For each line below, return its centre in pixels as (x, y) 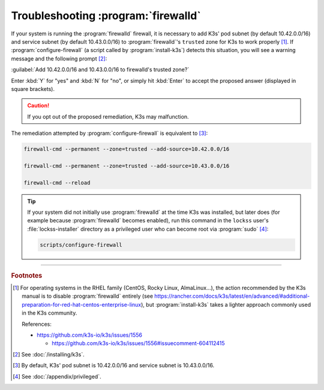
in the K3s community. (49, 313)
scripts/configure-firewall (81, 245)
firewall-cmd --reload (57, 182)
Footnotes (27, 276)
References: (37, 324)
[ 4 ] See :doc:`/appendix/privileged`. (57, 376)
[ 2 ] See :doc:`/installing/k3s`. (49, 354)
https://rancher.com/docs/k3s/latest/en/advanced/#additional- (232, 296)
